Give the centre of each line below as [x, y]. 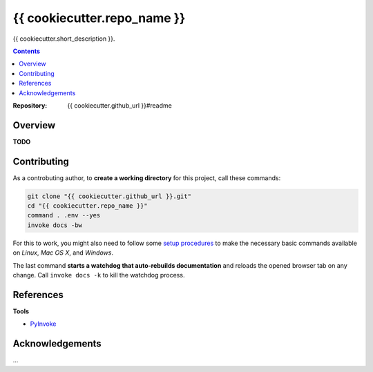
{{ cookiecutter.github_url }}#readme [119, 105]
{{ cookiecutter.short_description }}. [64, 39]
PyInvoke [43, 324]
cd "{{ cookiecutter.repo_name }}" [87, 206]
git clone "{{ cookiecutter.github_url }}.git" [109, 196]
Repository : [30, 105]
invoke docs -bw [55, 225]
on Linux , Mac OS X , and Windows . [63, 253]
